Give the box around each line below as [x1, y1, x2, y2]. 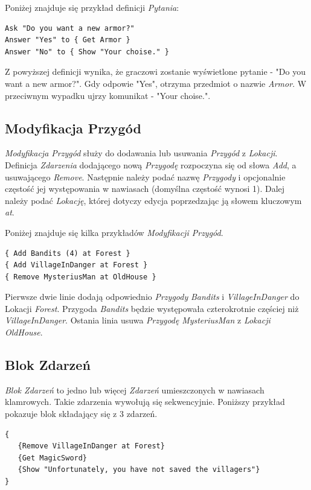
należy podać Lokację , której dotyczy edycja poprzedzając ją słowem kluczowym [5, 194, 302, 206]
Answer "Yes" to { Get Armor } [5, 36, 130, 45]
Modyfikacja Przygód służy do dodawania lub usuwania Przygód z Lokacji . [5, 147, 278, 159]
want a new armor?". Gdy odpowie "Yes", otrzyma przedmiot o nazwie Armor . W [5, 77, 307, 89]
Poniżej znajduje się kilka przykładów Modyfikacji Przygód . [5, 226, 223, 238]
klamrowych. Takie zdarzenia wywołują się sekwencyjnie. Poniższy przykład [5, 395, 285, 408]
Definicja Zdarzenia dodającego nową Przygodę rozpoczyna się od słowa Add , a [5, 158, 297, 171]
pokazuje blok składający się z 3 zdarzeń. [5, 407, 158, 420]
